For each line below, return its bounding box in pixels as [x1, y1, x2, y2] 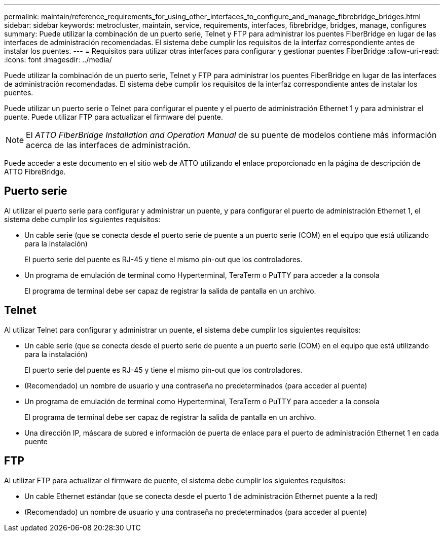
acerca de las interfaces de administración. [26, 140, 191, 150]
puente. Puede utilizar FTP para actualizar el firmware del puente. [4, 113, 223, 121]
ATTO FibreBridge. [4, 167, 66, 176]
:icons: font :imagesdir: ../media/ [4, 55, 112, 64]
